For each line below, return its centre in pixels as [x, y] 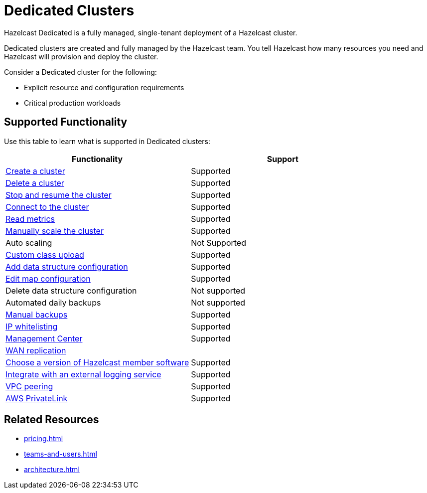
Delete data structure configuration [71, 290]
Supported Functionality [66, 122]
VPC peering [29, 386]
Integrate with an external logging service [83, 374]
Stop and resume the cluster [59, 195]
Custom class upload [45, 254]
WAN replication [36, 350]
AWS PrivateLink [37, 398]
